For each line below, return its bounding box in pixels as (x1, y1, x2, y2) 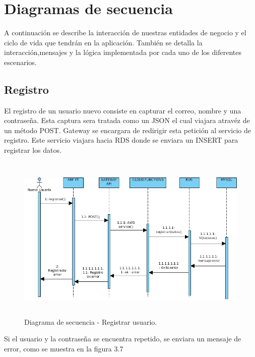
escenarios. (4, 56, 37, 67)
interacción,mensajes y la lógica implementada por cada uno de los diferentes (4, 47, 241, 57)
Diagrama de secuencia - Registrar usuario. (24, 316, 157, 327)
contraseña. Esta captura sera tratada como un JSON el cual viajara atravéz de (4, 115, 250, 126)
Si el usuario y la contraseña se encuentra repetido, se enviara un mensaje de (4, 333, 241, 344)
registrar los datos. (4, 145, 61, 155)
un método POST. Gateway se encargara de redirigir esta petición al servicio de (4, 125, 251, 135)
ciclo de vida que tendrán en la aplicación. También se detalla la (4, 37, 203, 47)
